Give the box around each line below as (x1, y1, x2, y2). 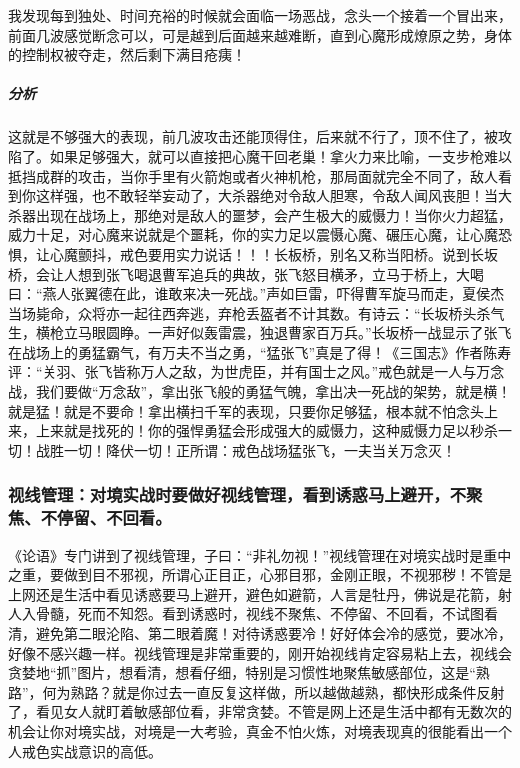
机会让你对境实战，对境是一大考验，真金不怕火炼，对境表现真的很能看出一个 (8, 720, 512, 741)
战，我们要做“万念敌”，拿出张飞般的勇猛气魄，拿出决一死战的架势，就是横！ (8, 381, 512, 402)
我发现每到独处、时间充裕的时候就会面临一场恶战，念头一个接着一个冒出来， (8, 5, 512, 25)
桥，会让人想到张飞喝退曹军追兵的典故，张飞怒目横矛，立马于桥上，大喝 (8, 263, 484, 284)
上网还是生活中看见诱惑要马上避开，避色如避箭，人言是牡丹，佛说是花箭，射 (8, 583, 512, 604)
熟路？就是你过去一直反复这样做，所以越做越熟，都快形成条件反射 (70, 681, 505, 702)
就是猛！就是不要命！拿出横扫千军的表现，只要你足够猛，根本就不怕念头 (8, 400, 484, 421)
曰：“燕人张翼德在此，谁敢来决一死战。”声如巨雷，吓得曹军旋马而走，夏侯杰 (8, 283, 505, 304)
